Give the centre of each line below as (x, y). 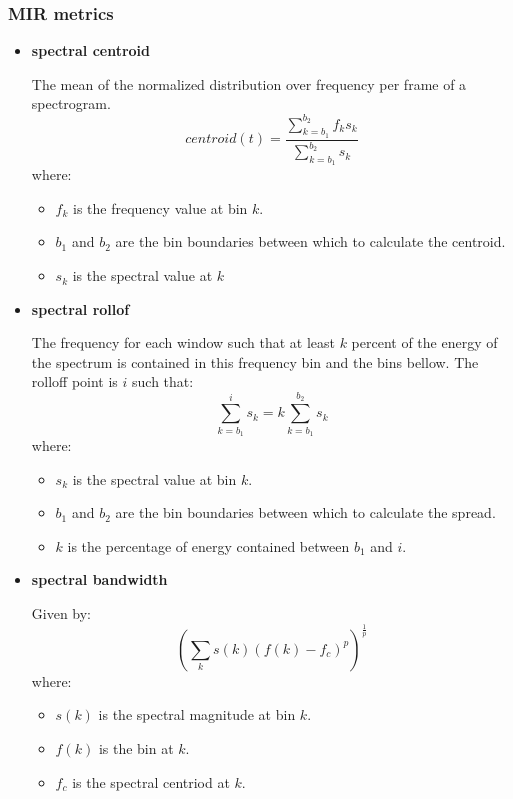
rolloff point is (74, 381)
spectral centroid (91, 50)
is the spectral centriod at (151, 781)
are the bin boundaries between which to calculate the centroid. (310, 241)
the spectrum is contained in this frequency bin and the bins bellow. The (255, 361)
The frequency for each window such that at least (183, 342)
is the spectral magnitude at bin (197, 714)
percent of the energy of (424, 342)
